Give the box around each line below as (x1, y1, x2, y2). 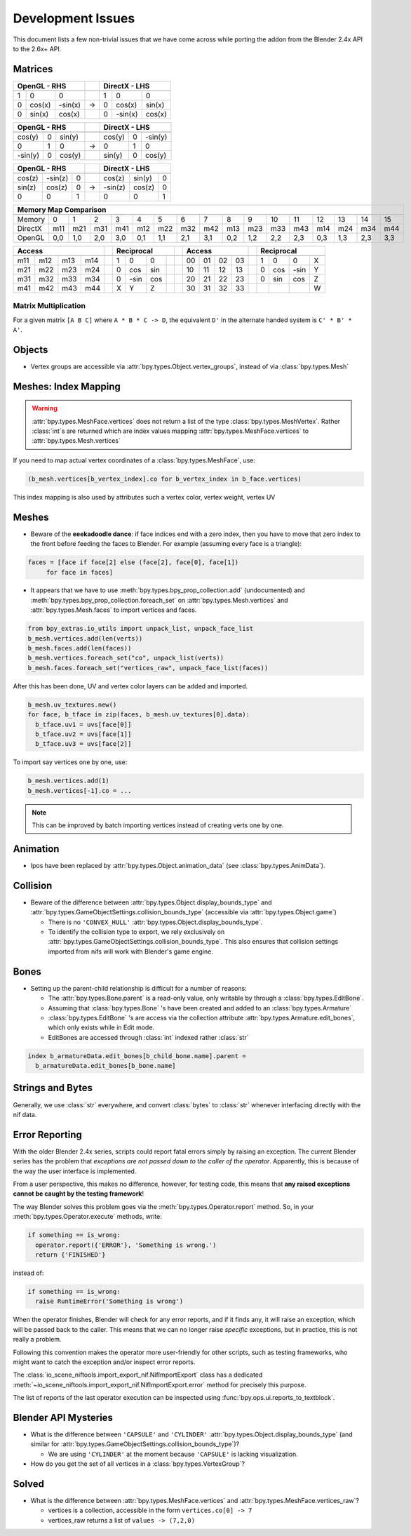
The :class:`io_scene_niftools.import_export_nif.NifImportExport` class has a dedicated (13, 1370, 263, 1379)
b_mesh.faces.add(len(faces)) (27, 644, 132, 653)
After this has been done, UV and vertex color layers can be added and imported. (13, 681, 248, 690)
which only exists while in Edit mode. (48, 1023, 154, 1031)
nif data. (13, 1110, 37, 1118)
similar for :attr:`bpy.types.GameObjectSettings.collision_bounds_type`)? (30, 1440, 240, 1448)
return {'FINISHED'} (35, 1250, 106, 1259)
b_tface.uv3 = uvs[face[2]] (35, 740, 132, 748)
